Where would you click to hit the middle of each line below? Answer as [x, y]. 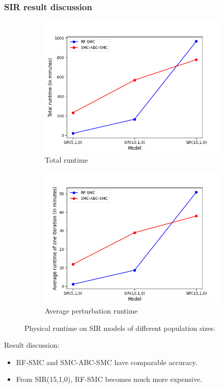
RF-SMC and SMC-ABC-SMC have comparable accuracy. [107, 362]
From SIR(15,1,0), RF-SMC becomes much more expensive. [109, 379]
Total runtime [66, 159]
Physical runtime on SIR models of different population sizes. [120, 328]
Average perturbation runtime [91, 311]
